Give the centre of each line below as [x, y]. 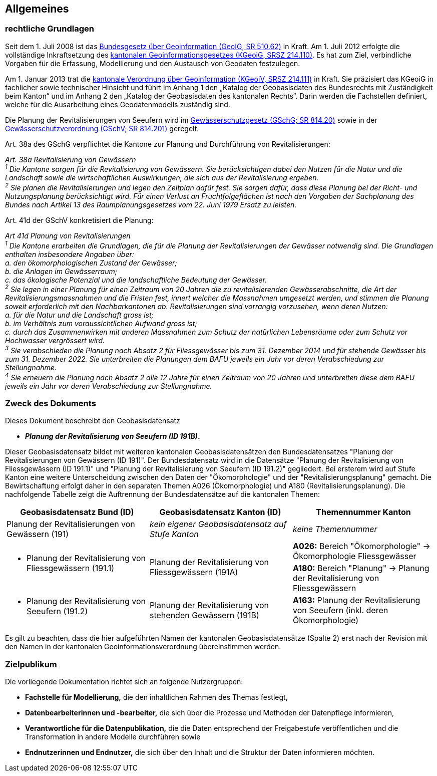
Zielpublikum [31, 664]
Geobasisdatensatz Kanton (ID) [220, 512]
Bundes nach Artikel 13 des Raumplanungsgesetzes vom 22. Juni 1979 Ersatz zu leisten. [151, 205]
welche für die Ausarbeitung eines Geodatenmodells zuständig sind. [118, 104]
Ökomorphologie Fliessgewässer [354, 556]
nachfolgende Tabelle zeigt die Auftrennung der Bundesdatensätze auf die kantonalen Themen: [163, 494]
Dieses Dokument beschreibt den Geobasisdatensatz [93, 421]
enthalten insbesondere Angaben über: [70, 254]
